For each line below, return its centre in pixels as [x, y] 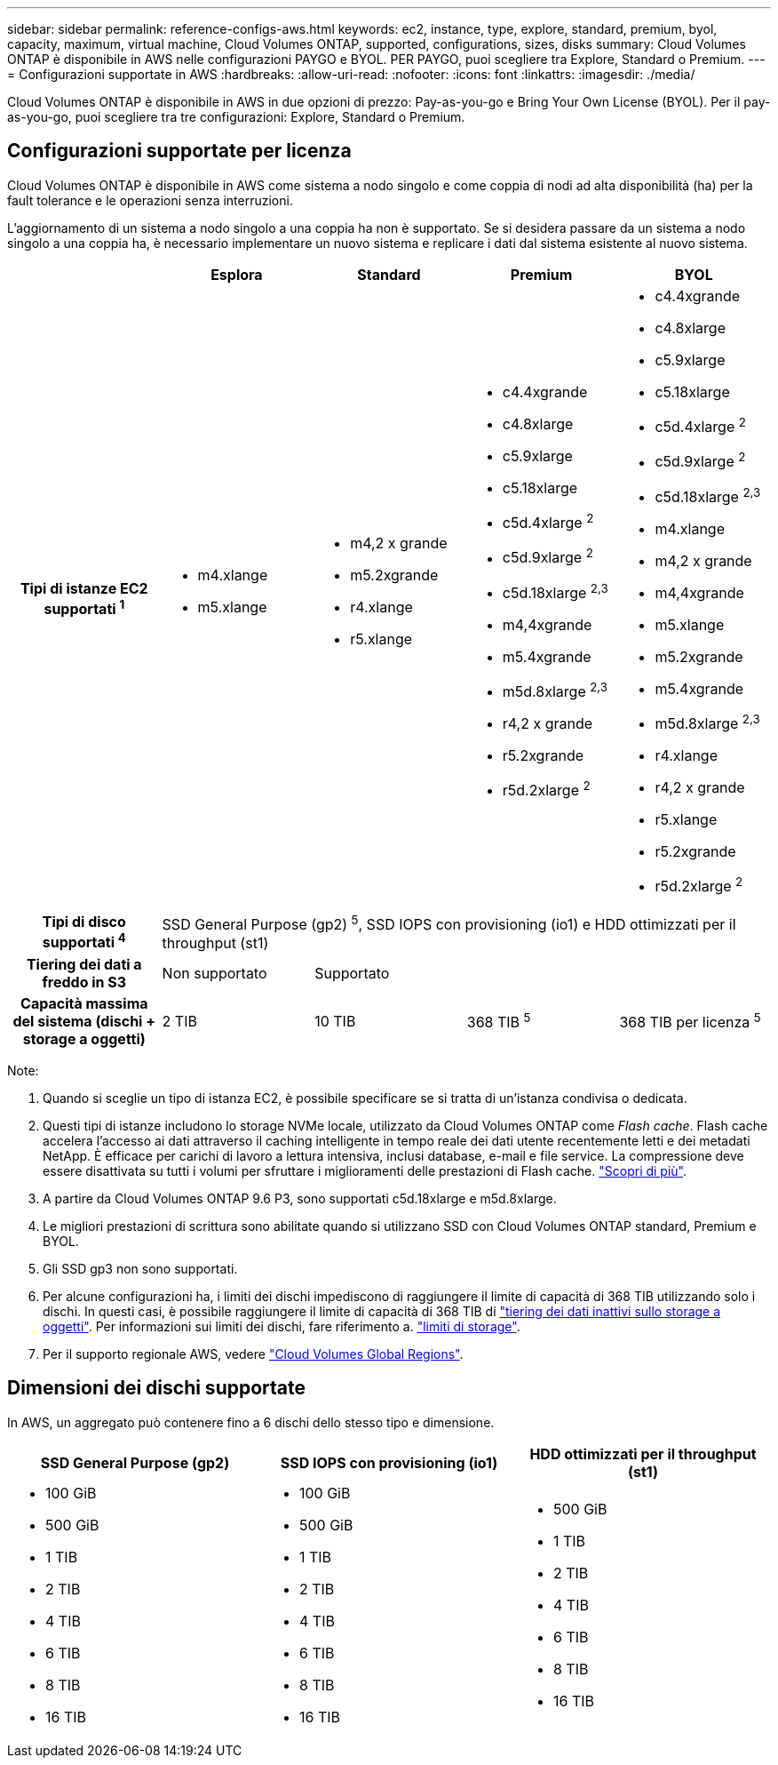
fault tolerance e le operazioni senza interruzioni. [150, 200]
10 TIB [335, 1021]
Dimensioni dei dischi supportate [156, 1388]
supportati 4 [84, 941]
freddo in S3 [84, 982]
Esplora [237, 274]
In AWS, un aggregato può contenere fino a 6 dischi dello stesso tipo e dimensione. [251, 1422]
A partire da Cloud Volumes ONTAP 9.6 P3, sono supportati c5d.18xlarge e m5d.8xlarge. [300, 1198]
